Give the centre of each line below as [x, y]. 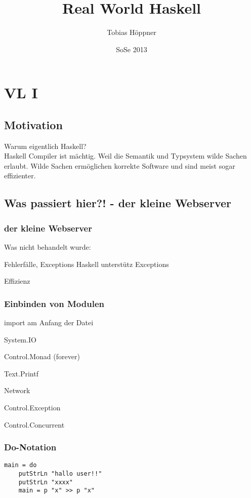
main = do [20, 465]
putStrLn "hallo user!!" [60, 474]
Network [17, 390]
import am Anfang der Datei [49, 322]
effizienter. [20, 176]
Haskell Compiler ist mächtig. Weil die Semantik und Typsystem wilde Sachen [126, 156]
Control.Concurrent [34, 424]
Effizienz [17, 281]
